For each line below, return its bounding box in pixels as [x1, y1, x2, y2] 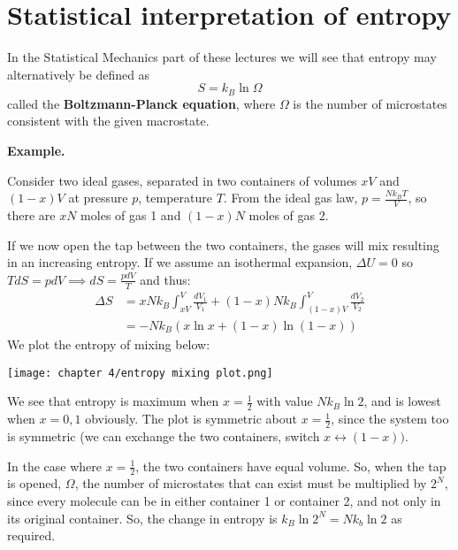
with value [256, 392, 313, 410]
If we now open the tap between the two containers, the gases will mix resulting [7, 235, 439, 254]
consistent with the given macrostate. [7, 111, 210, 130]
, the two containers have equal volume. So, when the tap [135, 456, 447, 475]
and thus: [140, 270, 191, 288]
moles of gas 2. [248, 205, 329, 224]
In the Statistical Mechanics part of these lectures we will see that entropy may [7, 48, 437, 66]
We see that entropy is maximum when [7, 392, 219, 410]
